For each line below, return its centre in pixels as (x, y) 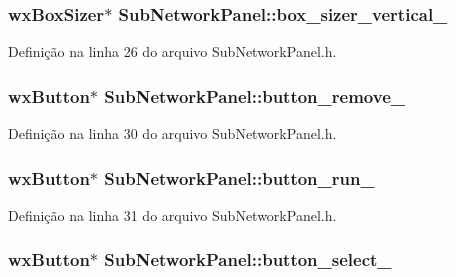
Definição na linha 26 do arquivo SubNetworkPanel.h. (172, 51)
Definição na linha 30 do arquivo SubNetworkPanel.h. (172, 133)
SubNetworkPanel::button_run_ (239, 177)
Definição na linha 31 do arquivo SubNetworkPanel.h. (172, 214)
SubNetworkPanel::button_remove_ (254, 95)
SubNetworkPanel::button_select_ (248, 259)
